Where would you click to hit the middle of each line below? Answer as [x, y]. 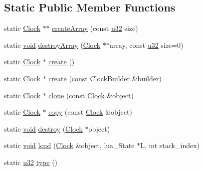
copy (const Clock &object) [90, 112]
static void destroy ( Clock [43, 128]
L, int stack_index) [170, 145]
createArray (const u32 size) [95, 28]
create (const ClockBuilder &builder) [105, 78]
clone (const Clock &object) [91, 95]
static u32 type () [31, 162]
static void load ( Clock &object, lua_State [69, 145]
